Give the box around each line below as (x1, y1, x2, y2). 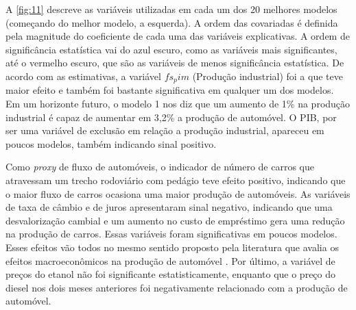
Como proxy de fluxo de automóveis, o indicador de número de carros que (5, 159, 314, 174)
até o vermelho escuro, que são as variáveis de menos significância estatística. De (5, 55, 344, 70)
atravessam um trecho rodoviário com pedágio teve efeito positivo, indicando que (5, 172, 346, 187)
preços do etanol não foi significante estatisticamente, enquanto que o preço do (5, 267, 336, 281)
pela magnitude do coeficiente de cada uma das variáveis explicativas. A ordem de (5, 29, 350, 43)
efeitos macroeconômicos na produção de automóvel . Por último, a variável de (5, 253, 335, 268)
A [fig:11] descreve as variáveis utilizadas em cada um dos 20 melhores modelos (5, 2, 337, 16)
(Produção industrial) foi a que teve (192, 68, 343, 83)
